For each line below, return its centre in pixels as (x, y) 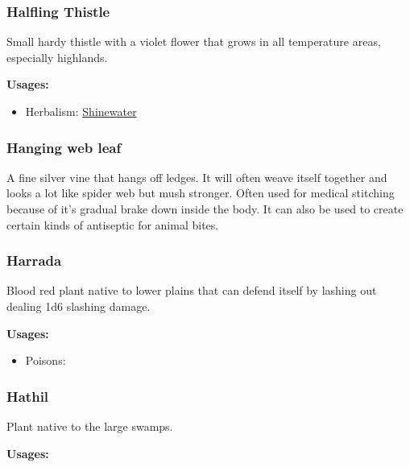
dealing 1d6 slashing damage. (79, 306)
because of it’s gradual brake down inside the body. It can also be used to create (205, 209)
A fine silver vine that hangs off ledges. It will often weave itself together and (197, 177)
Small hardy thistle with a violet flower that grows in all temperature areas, (194, 41)
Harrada (34, 260)
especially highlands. (57, 57)
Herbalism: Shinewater (81, 111)
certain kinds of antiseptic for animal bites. (113, 224)
